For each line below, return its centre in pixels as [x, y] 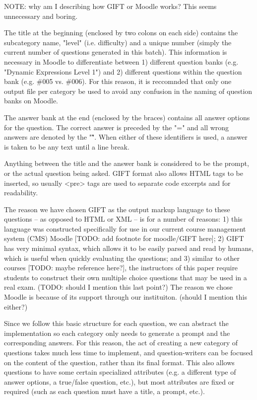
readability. [21, 193]
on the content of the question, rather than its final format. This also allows [119, 362]
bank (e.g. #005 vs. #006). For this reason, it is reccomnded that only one [118, 81]
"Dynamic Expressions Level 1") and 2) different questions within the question [123, 71]
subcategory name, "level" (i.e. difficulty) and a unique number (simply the [118, 42]
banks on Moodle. [31, 101]
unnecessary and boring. [41, 16]
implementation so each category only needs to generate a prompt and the [117, 333]
